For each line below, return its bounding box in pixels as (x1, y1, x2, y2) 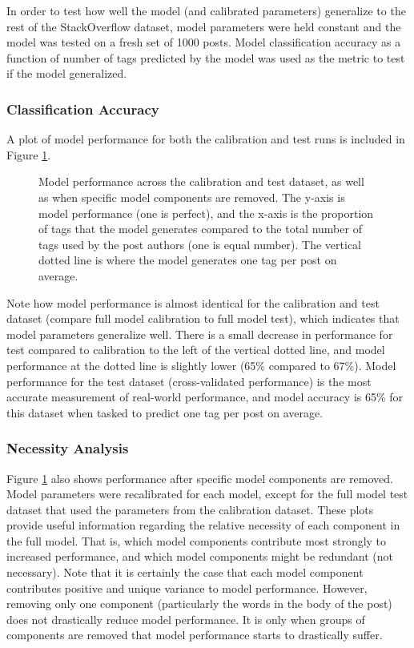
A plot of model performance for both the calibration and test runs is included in (6, 131, 405, 147)
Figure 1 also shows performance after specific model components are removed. (6, 469, 393, 486)
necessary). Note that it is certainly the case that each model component (6, 564, 364, 581)
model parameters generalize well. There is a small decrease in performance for (6, 325, 393, 342)
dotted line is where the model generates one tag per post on (38, 252, 337, 268)
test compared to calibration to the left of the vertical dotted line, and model (6, 341, 385, 358)
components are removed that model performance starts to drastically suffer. (6, 626, 383, 643)
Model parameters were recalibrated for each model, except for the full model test (6, 485, 408, 502)
